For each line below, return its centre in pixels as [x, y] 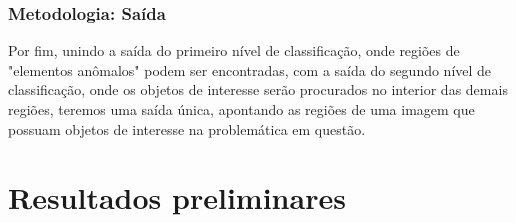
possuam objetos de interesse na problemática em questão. [187, 128]
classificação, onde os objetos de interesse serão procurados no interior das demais [258, 89]
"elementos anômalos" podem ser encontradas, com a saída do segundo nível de [250, 69]
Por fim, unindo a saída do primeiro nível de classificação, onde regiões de [234, 50]
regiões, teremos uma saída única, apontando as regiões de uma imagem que [241, 109]
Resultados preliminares [177, 197]
